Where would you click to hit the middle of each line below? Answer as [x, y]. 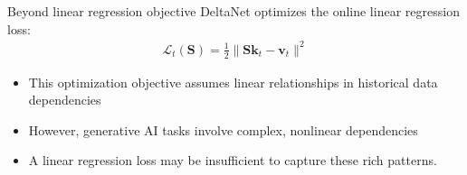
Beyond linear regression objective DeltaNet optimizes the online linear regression [233, 11]
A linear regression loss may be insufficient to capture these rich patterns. [233, 160]
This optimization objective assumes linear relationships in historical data [233, 82]
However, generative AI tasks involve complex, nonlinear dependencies [223, 129]
